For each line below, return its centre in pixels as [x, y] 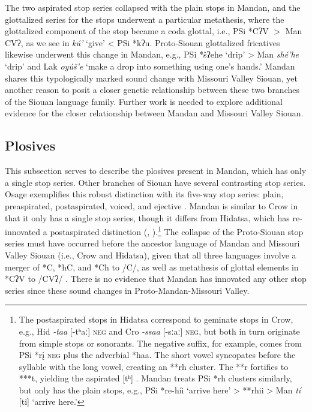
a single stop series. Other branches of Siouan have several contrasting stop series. [155, 182]
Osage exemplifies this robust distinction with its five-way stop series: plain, [144, 194]
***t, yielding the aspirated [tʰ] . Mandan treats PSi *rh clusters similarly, [155, 378]
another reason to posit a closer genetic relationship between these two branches [152, 90]
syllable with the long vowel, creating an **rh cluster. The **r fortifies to [154, 366]
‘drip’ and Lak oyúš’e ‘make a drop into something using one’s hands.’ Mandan [150, 66]
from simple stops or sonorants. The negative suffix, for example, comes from [160, 343]
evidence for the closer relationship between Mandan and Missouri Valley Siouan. [154, 113]
